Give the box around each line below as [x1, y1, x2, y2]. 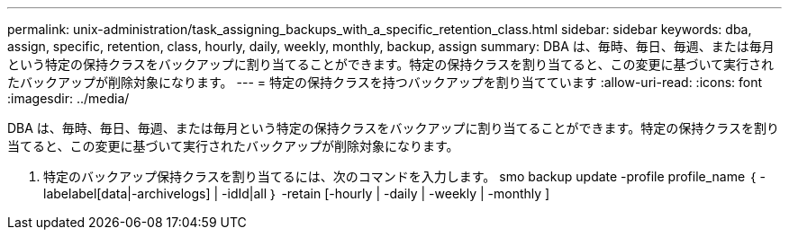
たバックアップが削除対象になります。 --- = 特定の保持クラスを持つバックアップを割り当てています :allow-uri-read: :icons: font [7, 75, 763, 90]
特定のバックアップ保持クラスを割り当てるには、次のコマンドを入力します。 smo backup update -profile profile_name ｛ [43, 169, 757, 184]
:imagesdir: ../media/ [7, 91, 130, 106]
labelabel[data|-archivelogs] [43, 186, 211, 201]
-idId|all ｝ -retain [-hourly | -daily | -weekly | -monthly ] [222, 186, 550, 201]
